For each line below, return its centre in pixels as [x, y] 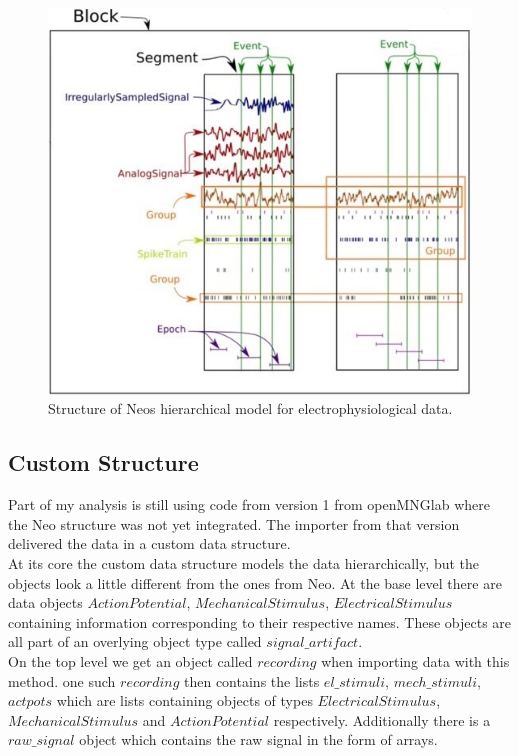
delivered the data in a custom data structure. [149, 543]
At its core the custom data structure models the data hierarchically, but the [244, 562]
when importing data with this [415, 660]
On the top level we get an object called [130, 660]
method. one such [62, 680]
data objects [45, 602]
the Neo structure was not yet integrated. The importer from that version [234, 523]
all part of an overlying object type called [135, 641]
